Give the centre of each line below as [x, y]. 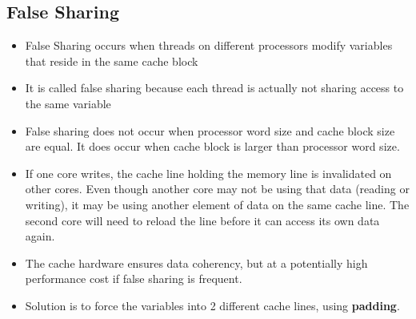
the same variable [68, 103]
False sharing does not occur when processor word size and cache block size [210, 130]
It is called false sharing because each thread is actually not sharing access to [214, 88]
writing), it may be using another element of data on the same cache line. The [217, 204]
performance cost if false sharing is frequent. [134, 279]
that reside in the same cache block [112, 61]
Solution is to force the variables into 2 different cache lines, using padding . [212, 305]
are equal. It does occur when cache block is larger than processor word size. [212, 146]
